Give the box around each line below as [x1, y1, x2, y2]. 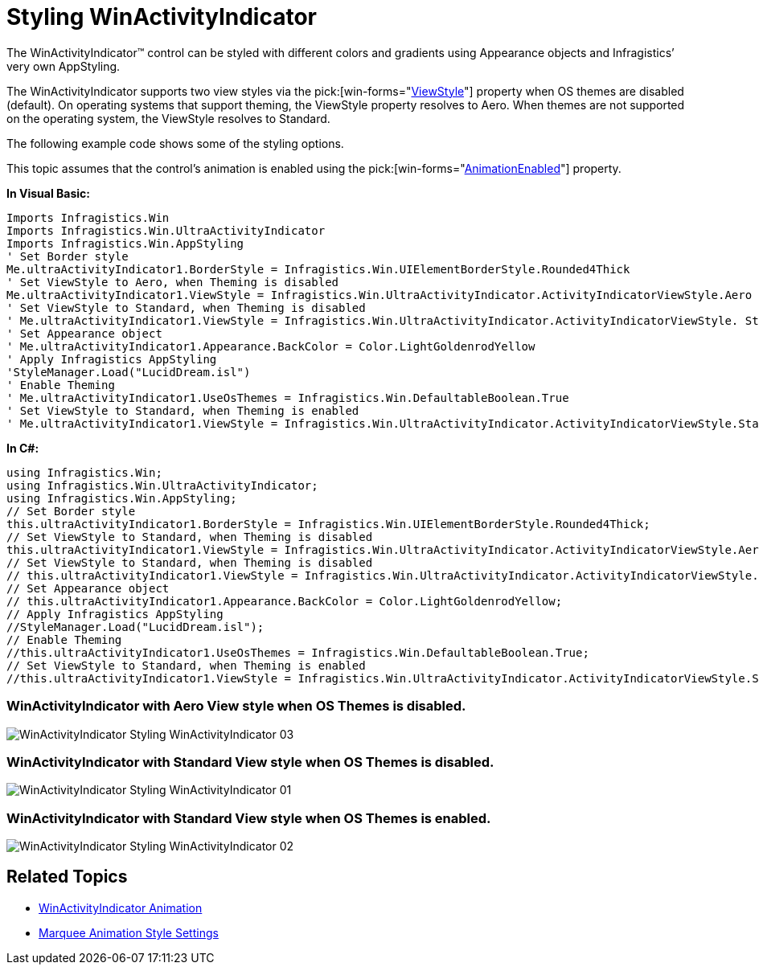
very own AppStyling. [6, 59, 121, 73]
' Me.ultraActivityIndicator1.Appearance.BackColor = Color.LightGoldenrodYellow [6, 339, 535, 353]
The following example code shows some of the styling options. [6, 136, 344, 150]
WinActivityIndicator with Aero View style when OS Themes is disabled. [6, 698, 466, 715]
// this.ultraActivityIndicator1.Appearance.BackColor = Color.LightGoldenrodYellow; [6, 594, 563, 608]
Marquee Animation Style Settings [39, 925, 219, 940]
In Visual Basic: [6, 186, 90, 200]
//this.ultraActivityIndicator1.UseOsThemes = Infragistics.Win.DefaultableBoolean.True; [6, 645, 589, 659]
